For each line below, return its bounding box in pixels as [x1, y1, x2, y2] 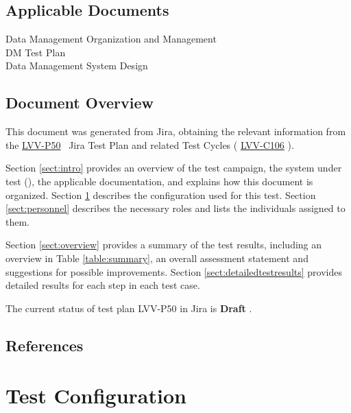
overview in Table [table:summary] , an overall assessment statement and [5, 250, 308, 265]
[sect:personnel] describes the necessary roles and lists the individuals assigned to [5, 201, 346, 215]
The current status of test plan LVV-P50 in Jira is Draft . [5, 300, 252, 315]
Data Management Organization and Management [5, 32, 217, 46]
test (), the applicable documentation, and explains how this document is [5, 174, 313, 188]
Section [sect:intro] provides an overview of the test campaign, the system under [5, 161, 342, 175]
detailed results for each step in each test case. [5, 278, 200, 292]
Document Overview [5, 92, 154, 113]
